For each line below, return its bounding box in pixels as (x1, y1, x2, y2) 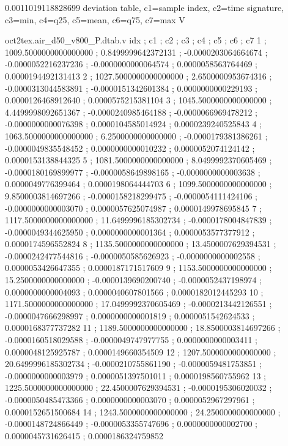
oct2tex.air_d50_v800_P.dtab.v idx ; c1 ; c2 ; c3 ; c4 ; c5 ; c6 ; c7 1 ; (5, 34, 267, 46)
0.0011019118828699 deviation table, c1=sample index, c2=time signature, (5, 1, 284, 13)
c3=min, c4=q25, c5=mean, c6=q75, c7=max (5, 13, 176, 26)
